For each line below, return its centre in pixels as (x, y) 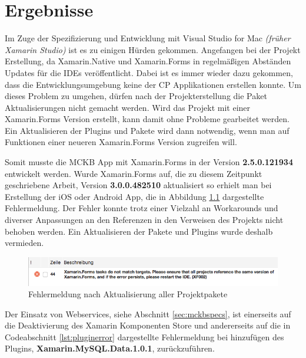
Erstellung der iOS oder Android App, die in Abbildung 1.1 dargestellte (134, 196)
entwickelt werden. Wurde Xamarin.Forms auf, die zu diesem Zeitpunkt (134, 173)
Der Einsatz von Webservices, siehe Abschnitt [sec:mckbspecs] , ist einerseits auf (148, 313)
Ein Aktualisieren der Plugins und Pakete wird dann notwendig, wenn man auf (147, 130)
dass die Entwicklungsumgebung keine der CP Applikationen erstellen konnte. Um (153, 84)
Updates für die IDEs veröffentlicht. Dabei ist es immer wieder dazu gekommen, (149, 72)
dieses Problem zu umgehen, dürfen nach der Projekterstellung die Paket (136, 96)
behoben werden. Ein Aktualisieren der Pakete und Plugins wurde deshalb (139, 231)
